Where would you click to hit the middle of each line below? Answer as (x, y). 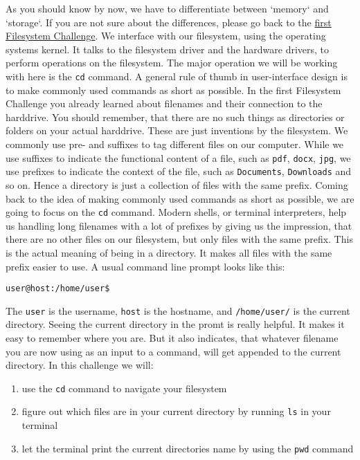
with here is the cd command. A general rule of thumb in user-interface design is (177, 76)
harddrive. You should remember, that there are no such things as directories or (175, 117)
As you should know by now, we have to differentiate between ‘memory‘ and (167, 8)
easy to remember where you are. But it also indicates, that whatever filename (172, 338)
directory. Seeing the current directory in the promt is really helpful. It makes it (175, 324)
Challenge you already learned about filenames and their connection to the (164, 103)
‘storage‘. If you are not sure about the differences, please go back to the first (169, 22)
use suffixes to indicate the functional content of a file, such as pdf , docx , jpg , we (178, 157)
